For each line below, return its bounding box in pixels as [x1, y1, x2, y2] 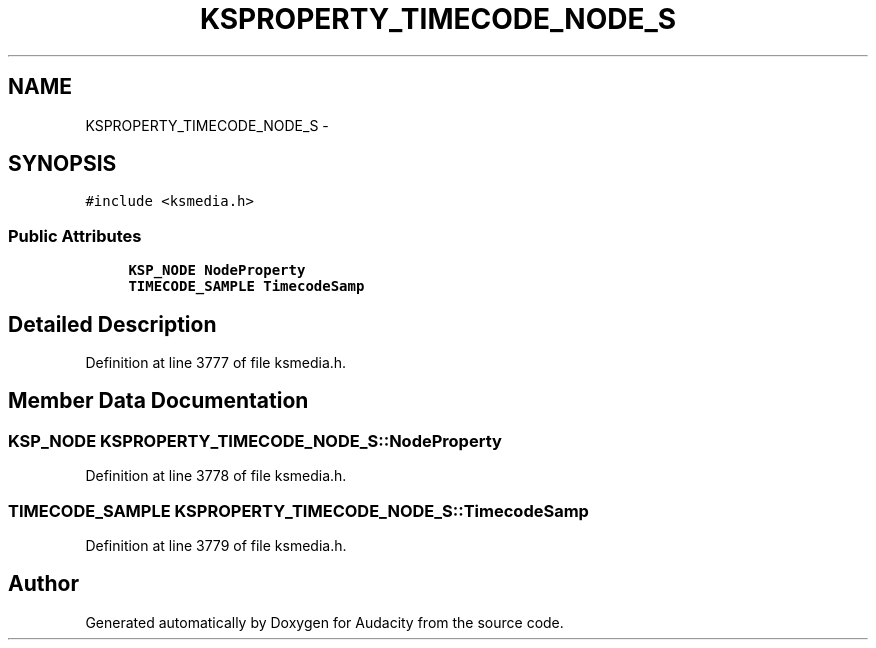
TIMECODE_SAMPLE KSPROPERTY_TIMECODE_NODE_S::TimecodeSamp [8, 500, 589, 521]
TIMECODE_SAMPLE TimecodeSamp [128, 278, 365, 295]
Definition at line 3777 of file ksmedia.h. [85, 354, 347, 372]
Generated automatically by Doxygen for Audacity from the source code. [85, 613, 564, 631]
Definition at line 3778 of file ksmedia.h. [85, 467, 347, 485]
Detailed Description [8, 311, 217, 337]
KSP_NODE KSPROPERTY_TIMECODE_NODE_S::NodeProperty [8, 430, 502, 451]
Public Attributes [8, 225, 142, 246]
